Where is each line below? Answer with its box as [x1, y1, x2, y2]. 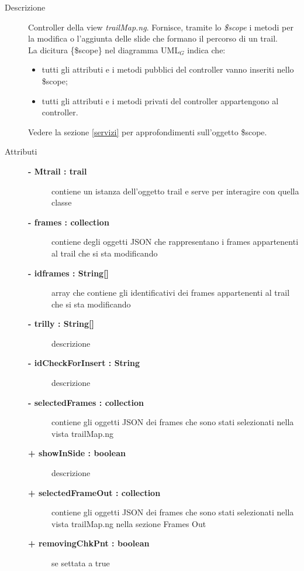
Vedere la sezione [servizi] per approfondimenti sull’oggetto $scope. [28, 125, 267, 138]
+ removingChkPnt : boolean [28, 537, 150, 549]
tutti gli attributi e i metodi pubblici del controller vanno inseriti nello [42, 63, 294, 76]
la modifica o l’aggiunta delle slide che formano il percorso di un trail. [28, 32, 278, 45]
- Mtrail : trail [28, 165, 87, 177]
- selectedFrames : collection [28, 396, 144, 408]
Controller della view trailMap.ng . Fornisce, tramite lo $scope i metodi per [28, 20, 293, 33]
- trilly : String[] [28, 317, 94, 330]
